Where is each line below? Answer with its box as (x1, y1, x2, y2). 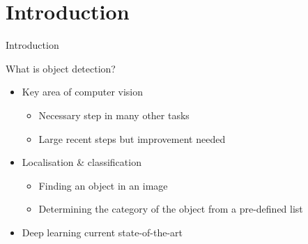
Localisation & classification (22, 155, 141, 169)
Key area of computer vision (22, 84, 144, 99)
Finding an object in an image (38, 178, 168, 192)
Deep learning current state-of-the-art (22, 224, 183, 239)
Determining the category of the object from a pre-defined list (38, 201, 303, 216)
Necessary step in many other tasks (38, 107, 190, 122)
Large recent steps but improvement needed (38, 131, 226, 146)
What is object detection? (6, 61, 116, 75)
